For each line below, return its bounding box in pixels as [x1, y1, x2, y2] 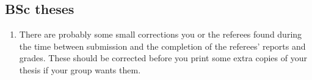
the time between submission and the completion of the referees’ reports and [19, 39, 306, 52]
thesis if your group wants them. [19, 63, 141, 76]
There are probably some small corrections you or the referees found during [19, 28, 302, 41]
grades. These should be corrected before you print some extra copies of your [19, 52, 307, 64]
